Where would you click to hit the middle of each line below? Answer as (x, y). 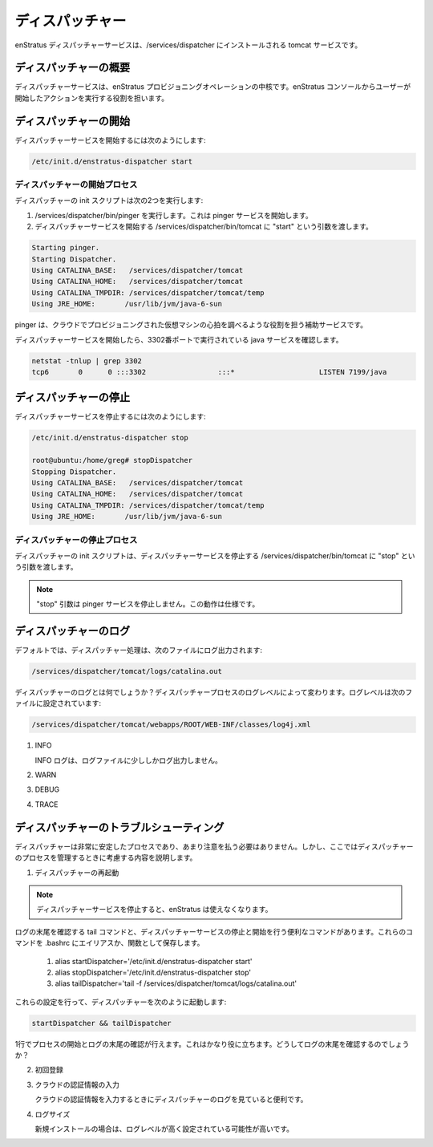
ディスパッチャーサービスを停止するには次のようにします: (110, 416)
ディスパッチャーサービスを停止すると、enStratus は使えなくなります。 (154, 910)
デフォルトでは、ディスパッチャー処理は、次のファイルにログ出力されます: (138, 650)
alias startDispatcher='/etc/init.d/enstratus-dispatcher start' (154, 961)
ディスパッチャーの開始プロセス (76, 184)
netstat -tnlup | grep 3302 (87, 361)
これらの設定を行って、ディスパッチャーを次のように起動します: (121, 1002)
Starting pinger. (66, 248)
